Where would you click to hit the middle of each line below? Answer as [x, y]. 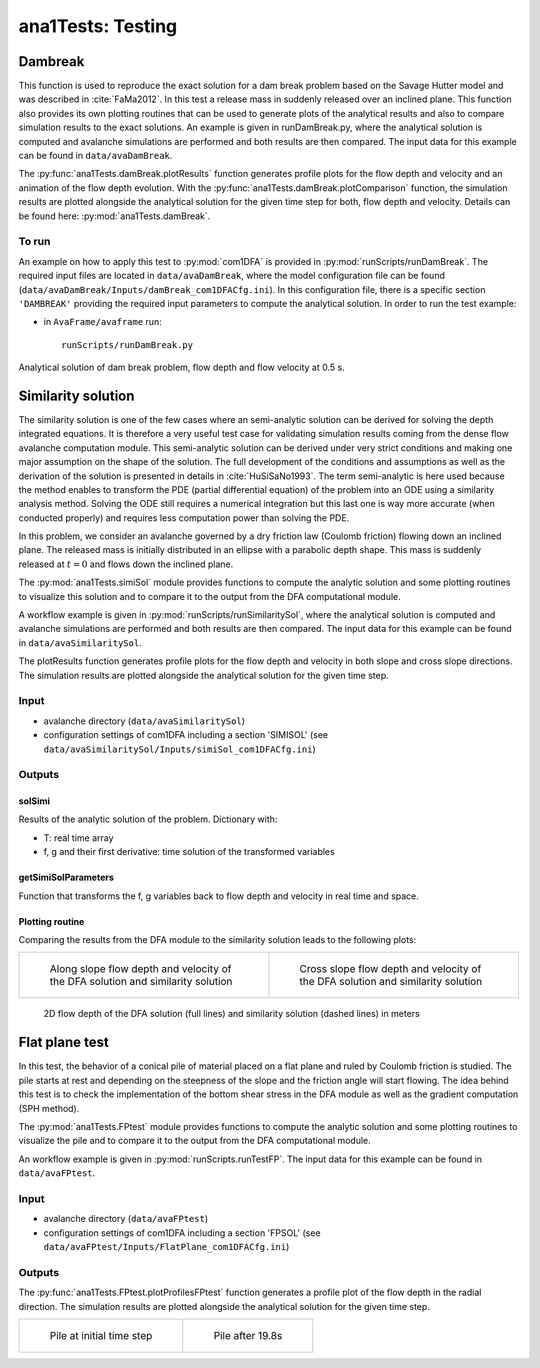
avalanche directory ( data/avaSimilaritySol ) [144, 721]
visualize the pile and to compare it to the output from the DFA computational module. [195, 1141]
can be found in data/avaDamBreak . [95, 156]
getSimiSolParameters [66, 877]
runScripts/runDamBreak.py [127, 344]
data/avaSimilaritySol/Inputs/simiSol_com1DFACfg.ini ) [179, 749]
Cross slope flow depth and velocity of [390, 969]
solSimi [34, 801]
